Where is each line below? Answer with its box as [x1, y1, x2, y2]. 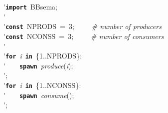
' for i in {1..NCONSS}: [3, 80, 81, 90]
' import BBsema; [3, 1, 57, 11]
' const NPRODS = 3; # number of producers [3, 21, 162, 31]
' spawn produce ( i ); [3, 60, 73, 70]
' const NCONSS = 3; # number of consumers [3, 30, 164, 41]
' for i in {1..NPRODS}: [3, 50, 82, 61]
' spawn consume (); [3, 89, 74, 100]
